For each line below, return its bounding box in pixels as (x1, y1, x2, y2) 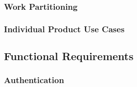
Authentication (4, 74, 64, 86)
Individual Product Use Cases (4, 22, 125, 35)
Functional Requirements (4, 48, 134, 64)
